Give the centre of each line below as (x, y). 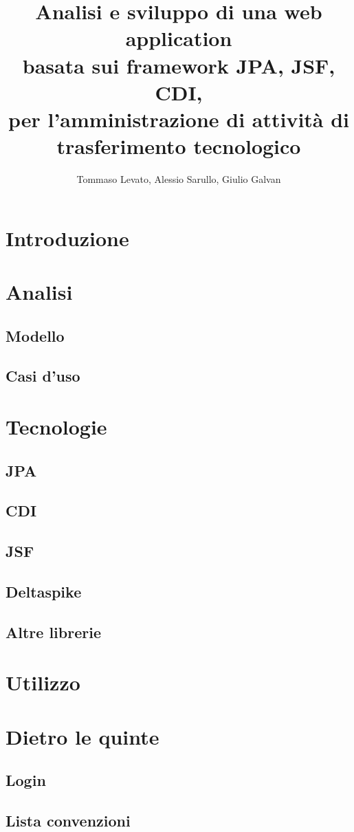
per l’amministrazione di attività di (179, 119)
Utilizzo (43, 682)
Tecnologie (56, 426)
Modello (35, 335)
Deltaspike (44, 591)
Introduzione (67, 238)
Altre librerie (53, 632)
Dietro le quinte (82, 736)
